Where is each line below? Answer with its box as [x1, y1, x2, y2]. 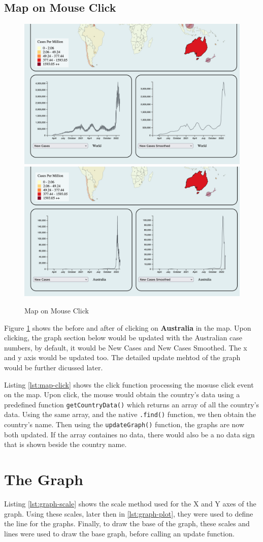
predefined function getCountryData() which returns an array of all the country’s [4, 399, 259, 409]
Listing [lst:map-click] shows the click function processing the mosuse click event [4, 379, 254, 390]
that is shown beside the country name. [4, 439, 127, 450]
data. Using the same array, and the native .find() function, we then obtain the [4, 409, 256, 420]
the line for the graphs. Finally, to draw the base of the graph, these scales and [4, 518, 250, 529]
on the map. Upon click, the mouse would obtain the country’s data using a [4, 389, 240, 400]
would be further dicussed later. [4, 362, 103, 373]
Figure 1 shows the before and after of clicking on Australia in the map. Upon [4, 322, 251, 333]
